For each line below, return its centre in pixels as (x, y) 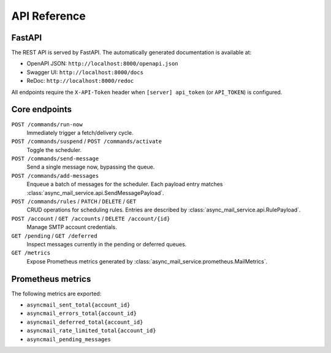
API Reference (48, 16)
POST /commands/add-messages (55, 176)
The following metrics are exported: (56, 294)
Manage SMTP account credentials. (72, 227)
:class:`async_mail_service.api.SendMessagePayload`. (96, 192)
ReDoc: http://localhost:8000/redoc (80, 81)
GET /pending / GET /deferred (54, 235)
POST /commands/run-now (47, 124)
